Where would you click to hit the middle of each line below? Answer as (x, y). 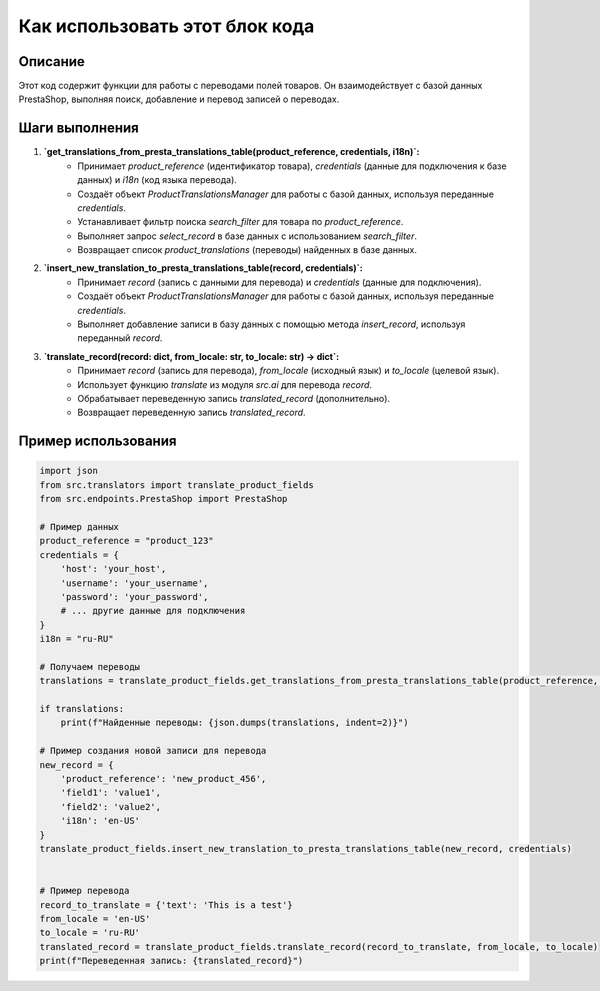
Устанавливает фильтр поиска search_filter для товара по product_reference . (240, 222)
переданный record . (120, 338)
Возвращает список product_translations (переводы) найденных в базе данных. (247, 250)
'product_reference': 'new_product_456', (163, 778)
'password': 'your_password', (134, 596)
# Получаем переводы (89, 666)
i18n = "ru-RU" (76, 639)
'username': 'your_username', (134, 583)
